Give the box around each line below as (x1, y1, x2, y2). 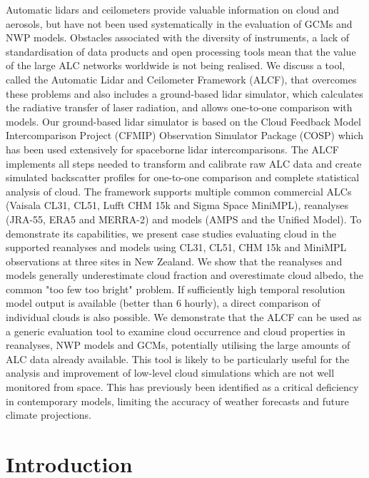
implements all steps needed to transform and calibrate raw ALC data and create (6, 156, 362, 171)
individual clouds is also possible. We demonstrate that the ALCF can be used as (6, 310, 362, 325)
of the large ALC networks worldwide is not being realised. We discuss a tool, (6, 58, 345, 73)
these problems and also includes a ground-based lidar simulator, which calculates (6, 86, 363, 101)
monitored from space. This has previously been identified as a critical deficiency (6, 380, 359, 395)
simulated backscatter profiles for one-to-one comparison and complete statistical (6, 170, 360, 185)
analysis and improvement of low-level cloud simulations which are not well (6, 365, 335, 380)
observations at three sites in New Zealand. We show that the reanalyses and (6, 253, 343, 268)
